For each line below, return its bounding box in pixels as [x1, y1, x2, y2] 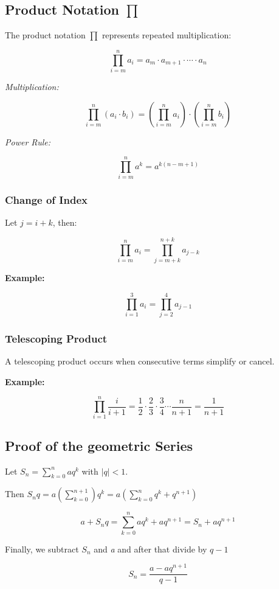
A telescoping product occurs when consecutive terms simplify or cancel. [5, 355, 275, 368]
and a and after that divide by [94, 542, 207, 555]
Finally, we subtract [5, 542, 79, 555]
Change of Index [5, 192, 88, 207]
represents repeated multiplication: [102, 29, 232, 41]
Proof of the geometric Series [5, 436, 193, 455]
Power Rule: [5, 135, 50, 148]
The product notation [5, 29, 86, 41]
